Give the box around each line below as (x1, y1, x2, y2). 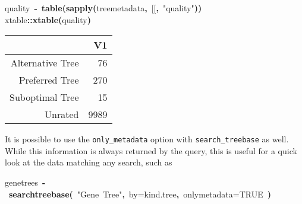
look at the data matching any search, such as (5, 156, 172, 168)
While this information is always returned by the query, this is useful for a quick (5, 144, 297, 157)
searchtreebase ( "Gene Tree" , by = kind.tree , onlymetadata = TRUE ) (9, 187, 272, 200)
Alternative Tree (10, 56, 79, 70)
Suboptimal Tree (10, 90, 79, 104)
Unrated (45, 107, 79, 122)
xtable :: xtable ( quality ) (5, 13, 91, 26)
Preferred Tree (18, 73, 79, 87)
